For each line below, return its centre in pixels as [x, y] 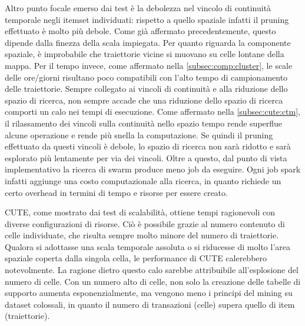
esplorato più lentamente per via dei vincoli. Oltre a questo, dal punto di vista [146, 157]
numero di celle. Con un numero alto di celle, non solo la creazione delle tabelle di [153, 281]
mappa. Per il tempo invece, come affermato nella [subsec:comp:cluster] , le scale [149, 65]
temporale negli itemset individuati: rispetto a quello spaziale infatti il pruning [147, 19]
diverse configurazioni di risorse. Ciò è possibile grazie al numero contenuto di [145, 223]
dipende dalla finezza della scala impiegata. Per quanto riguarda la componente [148, 42]
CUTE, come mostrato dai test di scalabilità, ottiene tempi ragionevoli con [140, 212]
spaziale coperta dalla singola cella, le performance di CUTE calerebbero [136, 258]
